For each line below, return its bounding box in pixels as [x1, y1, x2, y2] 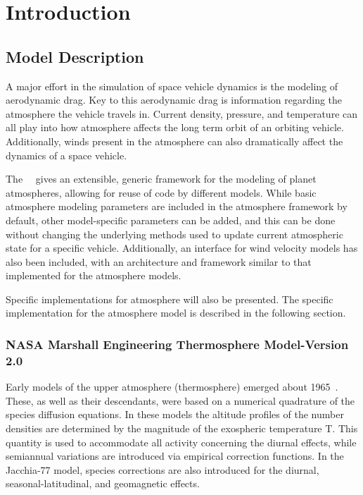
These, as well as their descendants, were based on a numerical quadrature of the [6, 393, 355, 408]
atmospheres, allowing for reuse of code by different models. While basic [6, 185, 317, 200]
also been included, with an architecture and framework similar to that [6, 254, 312, 269]
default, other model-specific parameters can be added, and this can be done [6, 212, 336, 227]
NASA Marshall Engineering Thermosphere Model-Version [6, 336, 349, 353]
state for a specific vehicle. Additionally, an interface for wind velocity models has [6, 240, 358, 255]
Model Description [6, 45, 144, 67]
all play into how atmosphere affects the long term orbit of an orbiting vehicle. [6, 120, 344, 135]
